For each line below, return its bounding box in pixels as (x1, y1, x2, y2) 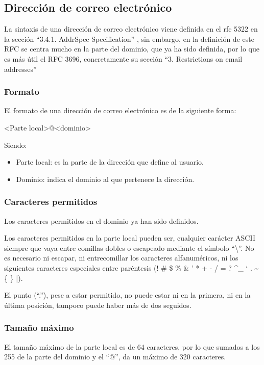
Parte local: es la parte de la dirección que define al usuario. (16, 157, 204, 167)
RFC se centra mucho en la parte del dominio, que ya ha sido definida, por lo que (4, 43, 259, 54)
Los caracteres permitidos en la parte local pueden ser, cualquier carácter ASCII (4, 232, 255, 243)
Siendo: (4, 139, 27, 150)
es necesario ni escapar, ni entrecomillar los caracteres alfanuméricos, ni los (4, 252, 238, 263)
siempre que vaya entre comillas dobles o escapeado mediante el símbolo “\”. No (4, 242, 254, 253)
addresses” (4, 63, 37, 74)
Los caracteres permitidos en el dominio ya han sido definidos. (4, 215, 199, 226)
